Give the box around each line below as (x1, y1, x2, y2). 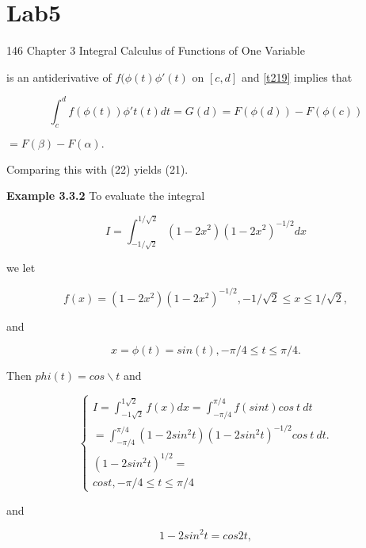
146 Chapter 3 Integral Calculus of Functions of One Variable (6, 42, 305, 59)
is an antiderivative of (6, 68, 112, 85)
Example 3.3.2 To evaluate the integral (6, 187, 205, 204)
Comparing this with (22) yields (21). (6, 160, 189, 177)
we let (6, 259, 36, 276)
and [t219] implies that (241, 68, 353, 85)
